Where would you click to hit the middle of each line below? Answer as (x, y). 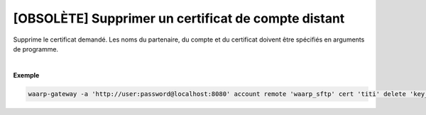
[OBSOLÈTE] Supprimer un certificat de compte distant (179, 18)
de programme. (36, 49)
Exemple (26, 75)
